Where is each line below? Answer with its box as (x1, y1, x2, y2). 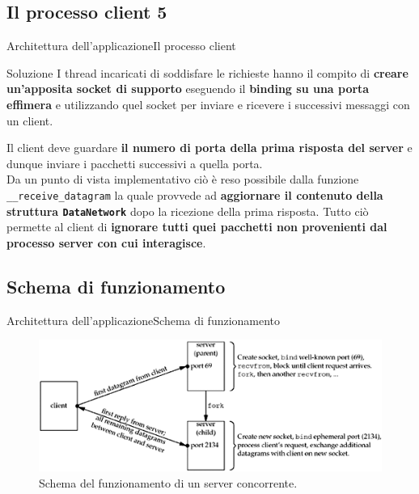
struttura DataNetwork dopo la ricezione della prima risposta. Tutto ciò (6, 202, 369, 219)
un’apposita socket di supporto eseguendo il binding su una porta (6, 80, 370, 97)
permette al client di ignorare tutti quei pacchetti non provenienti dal (6, 218, 387, 235)
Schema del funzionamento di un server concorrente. (39, 474, 298, 491)
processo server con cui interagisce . (6, 234, 206, 251)
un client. (6, 112, 53, 129)
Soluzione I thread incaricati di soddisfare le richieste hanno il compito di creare (6, 64, 408, 81)
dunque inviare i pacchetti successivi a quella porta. (6, 154, 263, 171)
